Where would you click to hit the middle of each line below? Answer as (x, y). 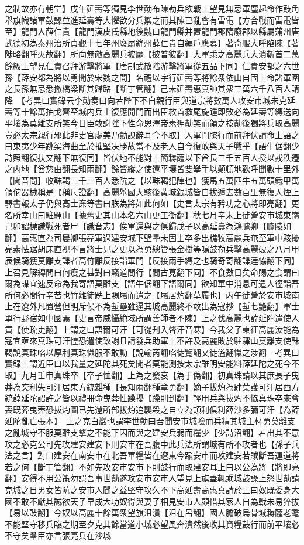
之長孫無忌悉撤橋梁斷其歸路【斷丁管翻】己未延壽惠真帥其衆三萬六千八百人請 (152, 89)
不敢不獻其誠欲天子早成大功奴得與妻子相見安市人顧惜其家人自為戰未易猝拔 (156, 501)
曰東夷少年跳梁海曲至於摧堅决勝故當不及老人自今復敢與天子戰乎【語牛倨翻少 (152, 146)
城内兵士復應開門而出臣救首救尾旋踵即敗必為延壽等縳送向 (189, 111)
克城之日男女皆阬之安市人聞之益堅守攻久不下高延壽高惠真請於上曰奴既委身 (148, 489)
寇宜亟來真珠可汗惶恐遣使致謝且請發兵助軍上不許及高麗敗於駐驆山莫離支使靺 (152, 341)
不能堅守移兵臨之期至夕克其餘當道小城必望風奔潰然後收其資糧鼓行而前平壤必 (152, 524)
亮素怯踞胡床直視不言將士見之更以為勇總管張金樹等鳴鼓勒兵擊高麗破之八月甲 (152, 249)
